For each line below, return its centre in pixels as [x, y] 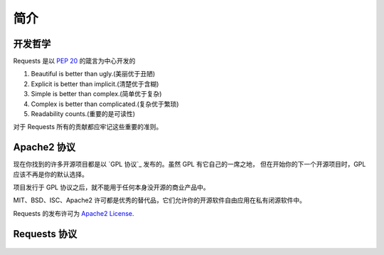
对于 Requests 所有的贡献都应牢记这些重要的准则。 [88, 127]
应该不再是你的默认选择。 [50, 174]
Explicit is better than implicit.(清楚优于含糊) [95, 84]
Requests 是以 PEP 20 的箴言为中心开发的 [74, 61]
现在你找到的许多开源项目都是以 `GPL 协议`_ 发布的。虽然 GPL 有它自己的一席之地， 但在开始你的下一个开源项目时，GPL [190, 165]
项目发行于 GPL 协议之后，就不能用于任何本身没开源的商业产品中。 [111, 187]
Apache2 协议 [44, 147]
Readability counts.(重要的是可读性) [83, 114]
